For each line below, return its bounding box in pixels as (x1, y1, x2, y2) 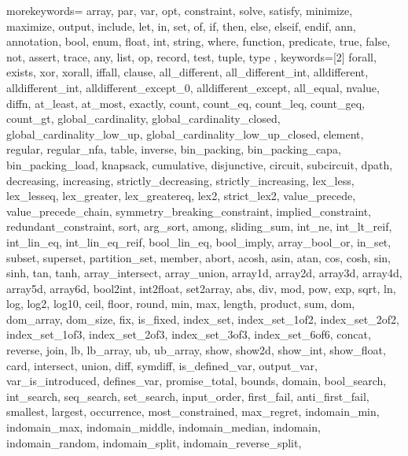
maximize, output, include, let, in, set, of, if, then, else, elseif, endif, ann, (6, 17, 356, 34)
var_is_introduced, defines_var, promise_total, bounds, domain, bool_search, (6, 373, 387, 389)
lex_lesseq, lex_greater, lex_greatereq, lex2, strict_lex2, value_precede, (6, 187, 356, 204)
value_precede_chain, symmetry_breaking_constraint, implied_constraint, (6, 202, 372, 219)
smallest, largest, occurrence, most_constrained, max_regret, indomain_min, (6, 403, 380, 420)
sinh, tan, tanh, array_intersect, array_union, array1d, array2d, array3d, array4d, (6, 265, 402, 281)
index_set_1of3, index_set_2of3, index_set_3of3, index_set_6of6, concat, (6, 326, 371, 343)
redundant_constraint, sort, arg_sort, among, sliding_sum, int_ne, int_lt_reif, (6, 218, 392, 235)
